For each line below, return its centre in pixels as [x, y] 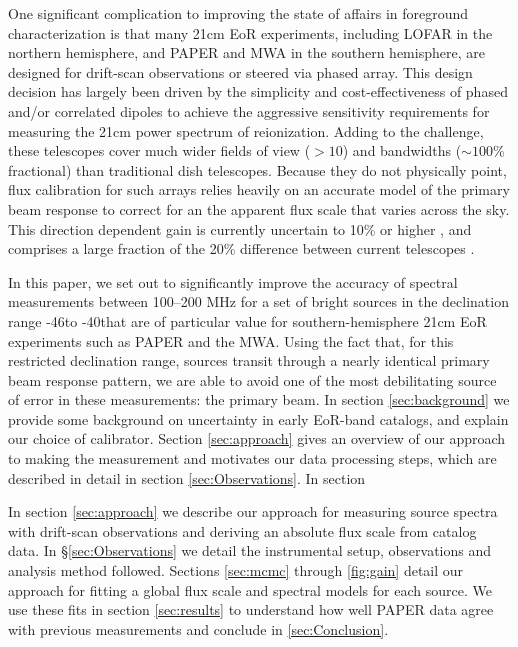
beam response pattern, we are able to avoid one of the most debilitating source [252, 379]
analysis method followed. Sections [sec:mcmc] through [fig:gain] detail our [236, 570]
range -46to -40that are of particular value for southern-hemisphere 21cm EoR [247, 320]
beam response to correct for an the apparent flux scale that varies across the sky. [259, 208]
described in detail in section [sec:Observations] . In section [187, 477]
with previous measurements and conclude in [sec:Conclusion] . [198, 628]
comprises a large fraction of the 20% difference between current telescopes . [241, 248]
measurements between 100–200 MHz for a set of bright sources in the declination [258, 301]
